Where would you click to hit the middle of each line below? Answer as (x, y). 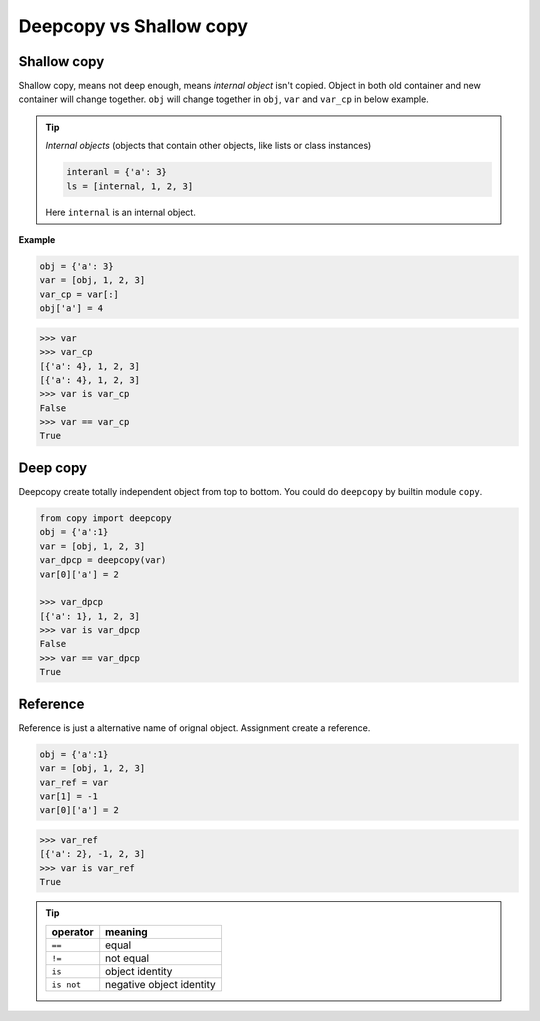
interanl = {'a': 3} (116, 172)
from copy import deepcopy (105, 518)
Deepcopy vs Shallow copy (133, 26)
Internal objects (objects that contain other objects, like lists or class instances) (208, 146)
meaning (127, 932)
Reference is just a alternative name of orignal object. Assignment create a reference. (194, 727)
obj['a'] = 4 (71, 308)
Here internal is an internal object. (121, 212)
